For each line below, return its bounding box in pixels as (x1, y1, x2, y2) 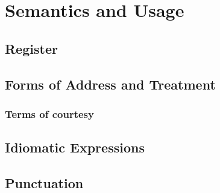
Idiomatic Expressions (5, 138, 145, 157)
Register (5, 39, 58, 57)
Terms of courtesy (5, 106, 94, 121)
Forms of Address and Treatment (5, 74, 216, 93)
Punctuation (5, 173, 84, 192)
